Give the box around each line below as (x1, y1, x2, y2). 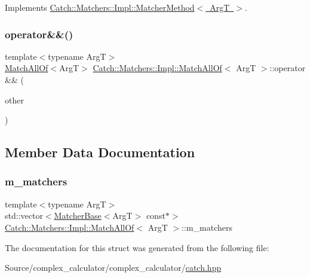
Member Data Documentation (5, 143, 195, 161)
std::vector (5, 209, 43, 222)
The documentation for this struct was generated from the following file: (5, 241, 269, 253)
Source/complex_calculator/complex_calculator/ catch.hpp (5, 261, 222, 274)
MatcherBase (54, 209, 102, 222)
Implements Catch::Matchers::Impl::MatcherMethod (5, 1, 195, 13)
